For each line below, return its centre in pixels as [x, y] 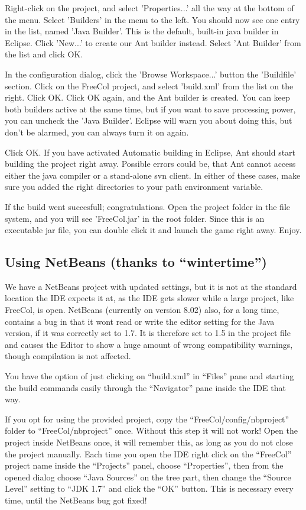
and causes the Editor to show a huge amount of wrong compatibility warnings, [149, 344]
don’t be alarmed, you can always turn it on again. [97, 132]
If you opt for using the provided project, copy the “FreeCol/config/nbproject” [147, 419]
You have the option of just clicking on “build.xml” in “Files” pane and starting [149, 376]
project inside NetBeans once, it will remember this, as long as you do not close [149, 442]
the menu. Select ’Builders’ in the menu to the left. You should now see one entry [152, 19]
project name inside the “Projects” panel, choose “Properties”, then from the [144, 465]
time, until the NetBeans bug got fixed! [76, 500]
